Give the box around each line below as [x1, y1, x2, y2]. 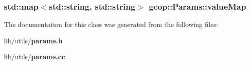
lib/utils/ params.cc [4, 52, 65, 62]
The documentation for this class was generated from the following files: [4, 19, 218, 29]
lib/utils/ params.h [4, 35, 63, 45]
